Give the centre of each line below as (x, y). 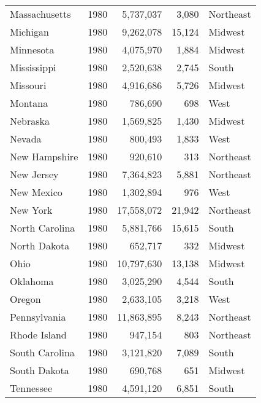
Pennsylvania (38, 317)
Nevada (26, 139)
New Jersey (34, 174)
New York (31, 210)
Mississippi (33, 67)
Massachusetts (40, 14)
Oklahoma (32, 281)
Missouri (28, 85)
